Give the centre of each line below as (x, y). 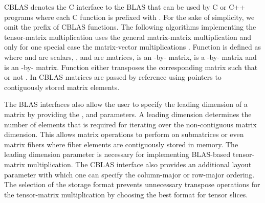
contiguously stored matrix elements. (62, 87)
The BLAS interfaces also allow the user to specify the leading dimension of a (126, 104)
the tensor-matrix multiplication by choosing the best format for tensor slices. (126, 194)
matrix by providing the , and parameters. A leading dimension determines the (128, 114)
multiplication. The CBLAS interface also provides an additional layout (139, 164)
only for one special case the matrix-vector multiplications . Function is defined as (132, 47)
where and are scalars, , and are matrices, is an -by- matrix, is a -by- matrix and (130, 57)
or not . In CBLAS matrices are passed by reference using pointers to (113, 77)
